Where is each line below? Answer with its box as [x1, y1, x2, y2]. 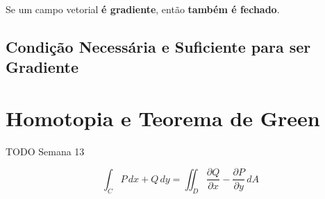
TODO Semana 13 [6, 144, 85, 158]
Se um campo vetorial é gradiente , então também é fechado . [6, 2, 280, 16]
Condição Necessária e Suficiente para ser [6, 35, 311, 57]
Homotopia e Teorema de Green [6, 103, 320, 132]
